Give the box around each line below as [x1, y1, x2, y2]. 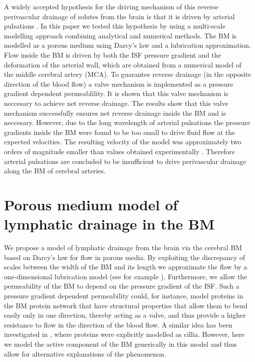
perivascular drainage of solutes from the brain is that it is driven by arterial [4, 11, 235, 21]
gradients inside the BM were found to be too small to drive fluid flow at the [4, 127, 235, 137]
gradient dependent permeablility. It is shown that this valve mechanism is [4, 88, 228, 99]
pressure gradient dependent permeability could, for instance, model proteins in [4, 290, 243, 300]
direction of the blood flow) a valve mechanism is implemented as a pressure [4, 78, 233, 89]
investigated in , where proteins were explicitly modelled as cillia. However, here [4, 329, 245, 339]
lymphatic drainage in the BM [4, 214, 215, 234]
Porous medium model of [4, 194, 178, 214]
